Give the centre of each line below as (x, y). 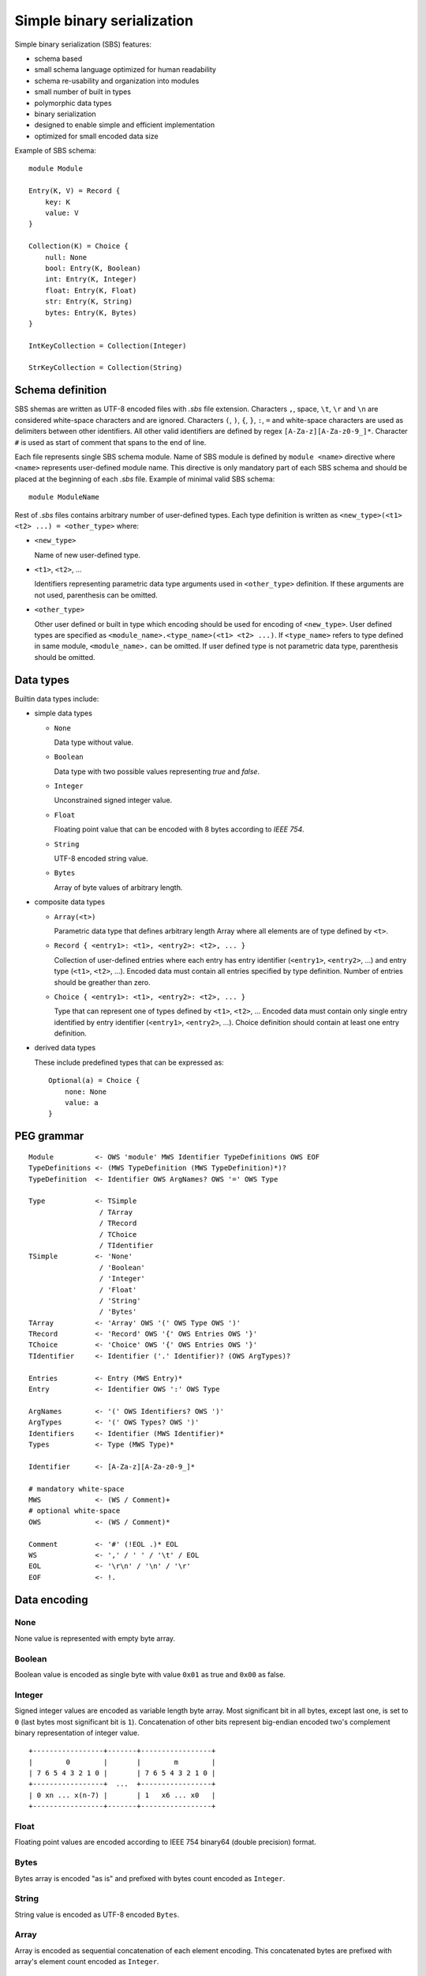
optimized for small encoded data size (96, 136)
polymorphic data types (73, 103)
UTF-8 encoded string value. (101, 858)
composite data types (70, 902)
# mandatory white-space (77, 1489)
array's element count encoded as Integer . (87, 1962)
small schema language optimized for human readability (125, 70)
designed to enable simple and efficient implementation (125, 125)
